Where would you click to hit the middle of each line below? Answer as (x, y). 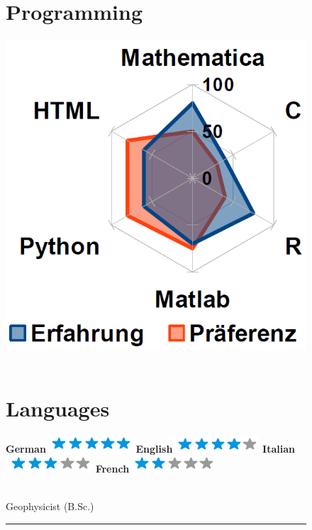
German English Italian (150, 449)
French (112, 468)
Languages (58, 408)
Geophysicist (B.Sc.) (50, 506)
